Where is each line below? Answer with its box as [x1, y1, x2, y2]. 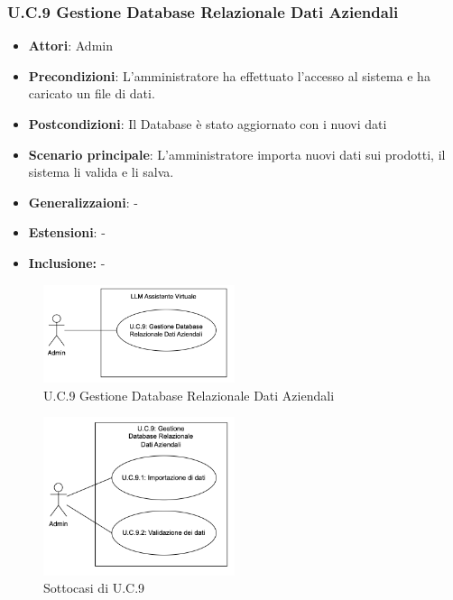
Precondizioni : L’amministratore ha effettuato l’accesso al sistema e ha [28, 66, 430, 85]
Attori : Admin [28, 36, 113, 55]
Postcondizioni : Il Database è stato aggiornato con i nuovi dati [28, 115, 387, 133]
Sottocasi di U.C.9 [43, 578, 145, 597]
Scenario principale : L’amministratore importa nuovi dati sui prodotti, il [28, 144, 446, 163]
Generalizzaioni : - [28, 192, 138, 211]
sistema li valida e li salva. [28, 162, 174, 181]
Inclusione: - [28, 253, 106, 272]
